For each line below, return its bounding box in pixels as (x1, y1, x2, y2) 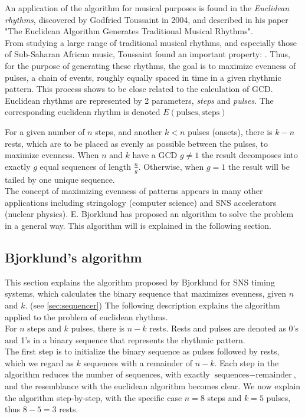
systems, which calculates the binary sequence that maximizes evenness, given (5, 287, 286, 300)
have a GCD (132, 149, 178, 161)
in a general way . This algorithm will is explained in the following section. (5, 219, 271, 231)
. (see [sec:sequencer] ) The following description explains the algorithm (25, 298, 280, 311)
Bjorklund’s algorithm (5, 248, 142, 266)
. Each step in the (214, 356, 279, 369)
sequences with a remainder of (83, 356, 192, 369)
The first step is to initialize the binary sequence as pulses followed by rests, (5, 345, 280, 357)
